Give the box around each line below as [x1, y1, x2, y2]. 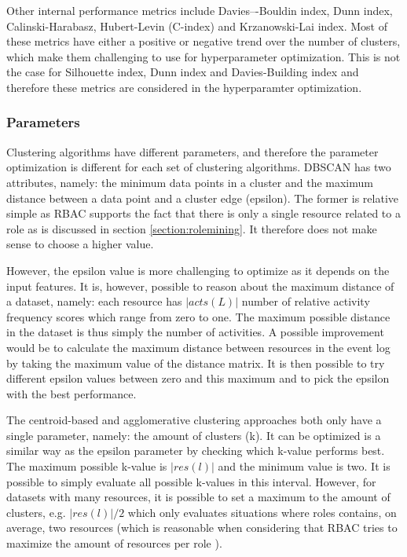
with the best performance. [6, 385, 137, 401]
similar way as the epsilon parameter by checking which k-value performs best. [6, 442, 385, 459]
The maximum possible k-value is [6, 458, 167, 475]
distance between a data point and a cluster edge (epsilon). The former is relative [6, 189, 398, 206]
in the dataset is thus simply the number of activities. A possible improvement [6, 324, 384, 340]
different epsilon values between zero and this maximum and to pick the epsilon [6, 370, 390, 387]
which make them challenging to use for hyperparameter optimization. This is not [6, 48, 401, 64]
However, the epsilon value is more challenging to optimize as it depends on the [6, 262, 390, 278]
